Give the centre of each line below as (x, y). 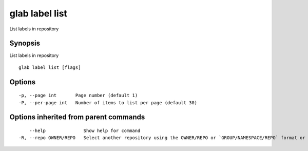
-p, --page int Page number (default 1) (78, 96)
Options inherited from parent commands (77, 117)
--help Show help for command (85, 131)
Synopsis (25, 43)
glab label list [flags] (50, 67)
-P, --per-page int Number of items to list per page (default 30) (108, 102)
